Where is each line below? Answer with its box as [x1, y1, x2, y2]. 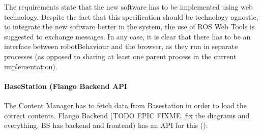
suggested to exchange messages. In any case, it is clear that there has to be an [4, 31, 251, 41]
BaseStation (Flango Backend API [4, 80, 128, 91]
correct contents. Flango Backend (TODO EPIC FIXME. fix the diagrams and [4, 110, 250, 120]
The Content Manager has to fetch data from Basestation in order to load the [4, 100, 247, 110]
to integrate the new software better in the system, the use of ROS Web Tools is [4, 21, 255, 32]
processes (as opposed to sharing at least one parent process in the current [4, 51, 237, 61]
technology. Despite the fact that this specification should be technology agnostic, [4, 11, 258, 22]
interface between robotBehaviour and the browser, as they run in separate [4, 41, 238, 52]
